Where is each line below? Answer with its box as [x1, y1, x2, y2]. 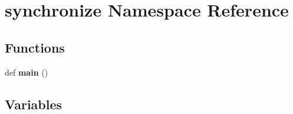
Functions [5, 38, 65, 56]
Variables [5, 95, 62, 113]
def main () [5, 66, 48, 78]
